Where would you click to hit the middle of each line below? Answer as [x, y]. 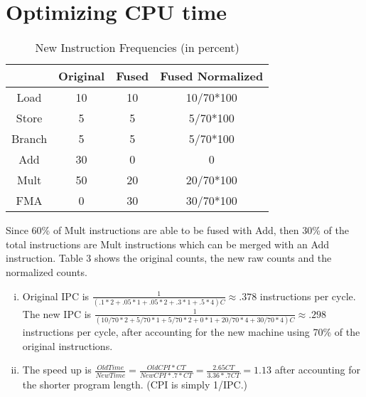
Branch [29, 139]
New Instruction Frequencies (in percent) [137, 48]
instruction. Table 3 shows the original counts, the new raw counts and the [169, 258]
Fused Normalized [212, 76]
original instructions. [68, 345]
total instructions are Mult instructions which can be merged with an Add [168, 244]
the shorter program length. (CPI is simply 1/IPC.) [135, 384]
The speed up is [57, 370]
